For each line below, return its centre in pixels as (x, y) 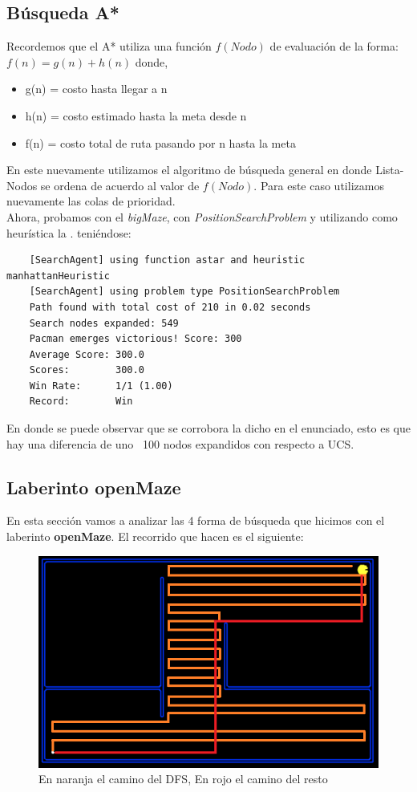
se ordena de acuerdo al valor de (120, 185)
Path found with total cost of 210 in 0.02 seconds (170, 307)
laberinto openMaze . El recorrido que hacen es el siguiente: (155, 536)
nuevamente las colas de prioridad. (91, 201)
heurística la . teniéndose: (69, 232)
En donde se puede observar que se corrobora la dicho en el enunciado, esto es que (208, 428)
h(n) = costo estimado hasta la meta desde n (136, 115)
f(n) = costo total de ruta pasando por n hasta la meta (160, 142)
